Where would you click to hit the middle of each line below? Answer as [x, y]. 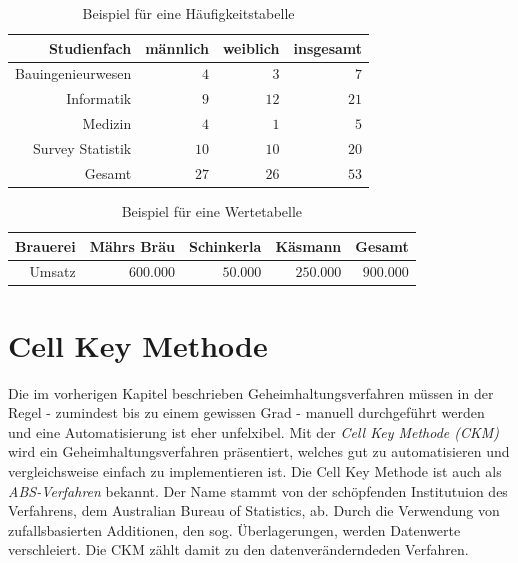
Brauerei [45, 245]
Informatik [99, 98]
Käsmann [308, 245]
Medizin [107, 123]
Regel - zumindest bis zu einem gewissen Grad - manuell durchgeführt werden [246, 412]
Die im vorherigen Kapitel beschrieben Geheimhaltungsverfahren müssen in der [251, 392]
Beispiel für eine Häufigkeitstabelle [188, 13]
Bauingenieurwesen [73, 73]
